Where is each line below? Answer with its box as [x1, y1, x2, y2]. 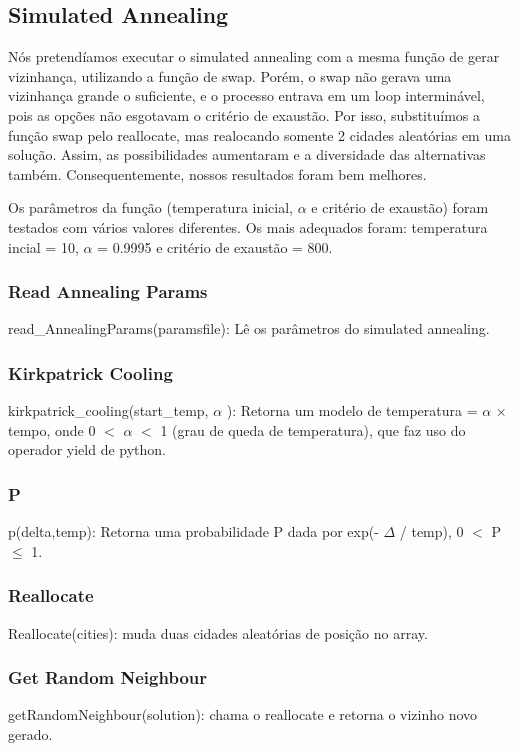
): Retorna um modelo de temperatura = [226, 400, 478, 421]
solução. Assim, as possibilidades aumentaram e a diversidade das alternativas [8, 144, 486, 165]
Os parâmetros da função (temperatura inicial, [8, 197, 293, 218]
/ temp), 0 [399, 521, 464, 542]
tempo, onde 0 [8, 419, 96, 440]
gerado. [8, 723, 53, 744]
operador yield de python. [8, 439, 167, 460]
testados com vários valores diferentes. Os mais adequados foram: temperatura [8, 216, 488, 237]
